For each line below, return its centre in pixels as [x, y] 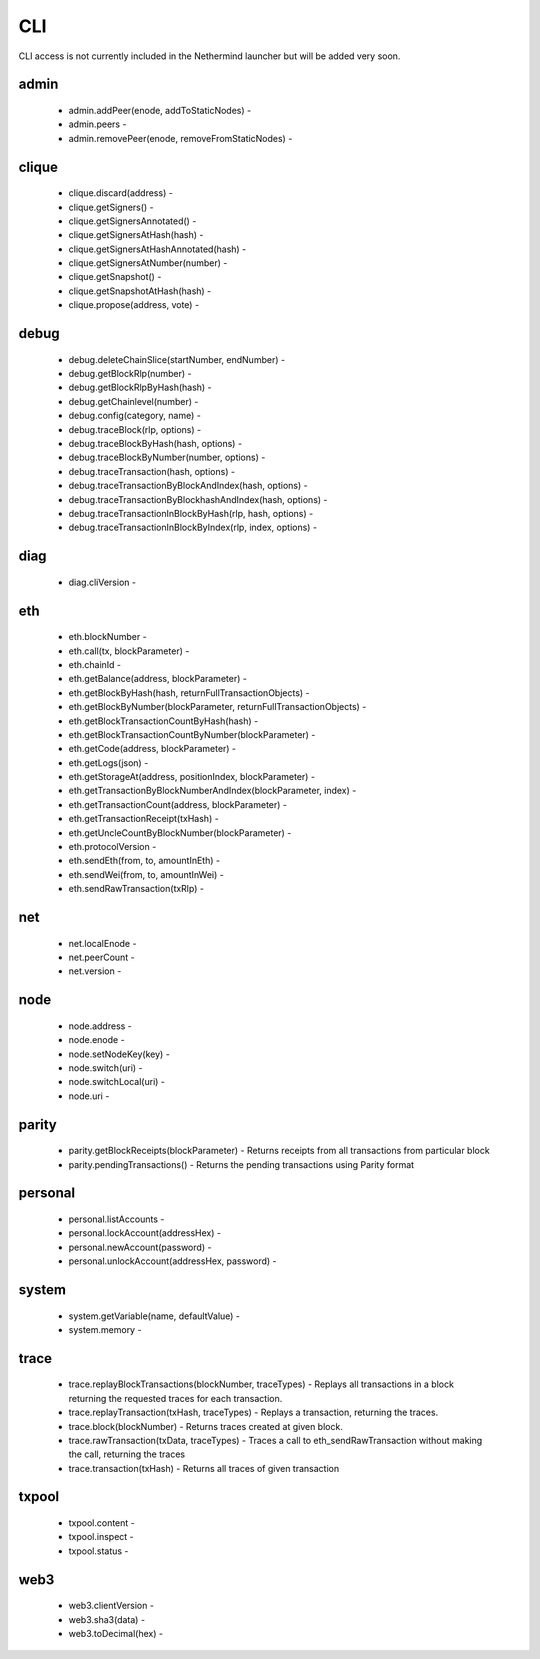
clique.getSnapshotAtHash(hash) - [140, 291]
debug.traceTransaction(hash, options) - [151, 471]
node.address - [100, 1026]
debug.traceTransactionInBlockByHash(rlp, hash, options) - [191, 513]
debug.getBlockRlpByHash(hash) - [140, 387]
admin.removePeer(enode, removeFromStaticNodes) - [180, 138]
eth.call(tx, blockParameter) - [129, 651]
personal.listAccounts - [116, 1219]
